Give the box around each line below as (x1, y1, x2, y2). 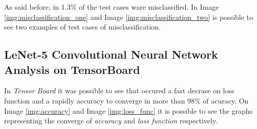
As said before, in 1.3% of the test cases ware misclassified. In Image (4, 2, 219, 12)
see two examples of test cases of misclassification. (4, 21, 161, 32)
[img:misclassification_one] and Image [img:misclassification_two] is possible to (4, 11, 253, 22)
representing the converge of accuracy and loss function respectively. (4, 115, 218, 126)
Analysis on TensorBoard (4, 61, 140, 77)
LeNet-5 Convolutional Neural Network (4, 46, 218, 62)
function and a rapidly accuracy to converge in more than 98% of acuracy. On (4, 95, 249, 106)
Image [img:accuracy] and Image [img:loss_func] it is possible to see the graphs (4, 105, 253, 116)
